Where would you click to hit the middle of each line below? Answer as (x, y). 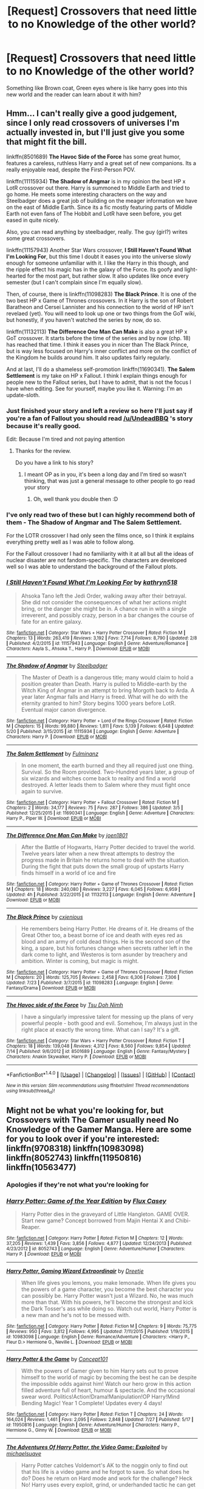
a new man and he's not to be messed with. (76, 1315)
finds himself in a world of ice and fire (69, 873)
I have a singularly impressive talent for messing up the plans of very (107, 1017)
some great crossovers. (36, 238)
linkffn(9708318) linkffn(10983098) (75, 1149)
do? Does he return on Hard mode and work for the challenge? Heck (107, 1478)
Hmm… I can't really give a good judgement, (92, 114)
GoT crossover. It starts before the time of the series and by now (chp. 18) (99, 338)
